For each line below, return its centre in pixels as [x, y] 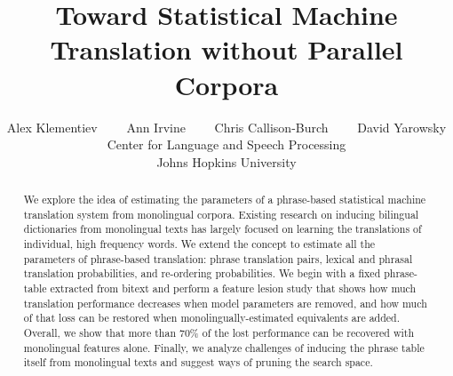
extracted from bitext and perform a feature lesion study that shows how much [233, 288]
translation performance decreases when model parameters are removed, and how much [225, 303]
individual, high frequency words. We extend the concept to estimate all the [199, 244]
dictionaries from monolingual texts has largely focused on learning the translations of [223, 229]
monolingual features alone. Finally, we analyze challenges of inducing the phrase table [224, 347]
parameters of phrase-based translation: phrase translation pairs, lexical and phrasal [218, 258]
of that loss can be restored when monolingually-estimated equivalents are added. [211, 318]
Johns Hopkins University [226, 161]
